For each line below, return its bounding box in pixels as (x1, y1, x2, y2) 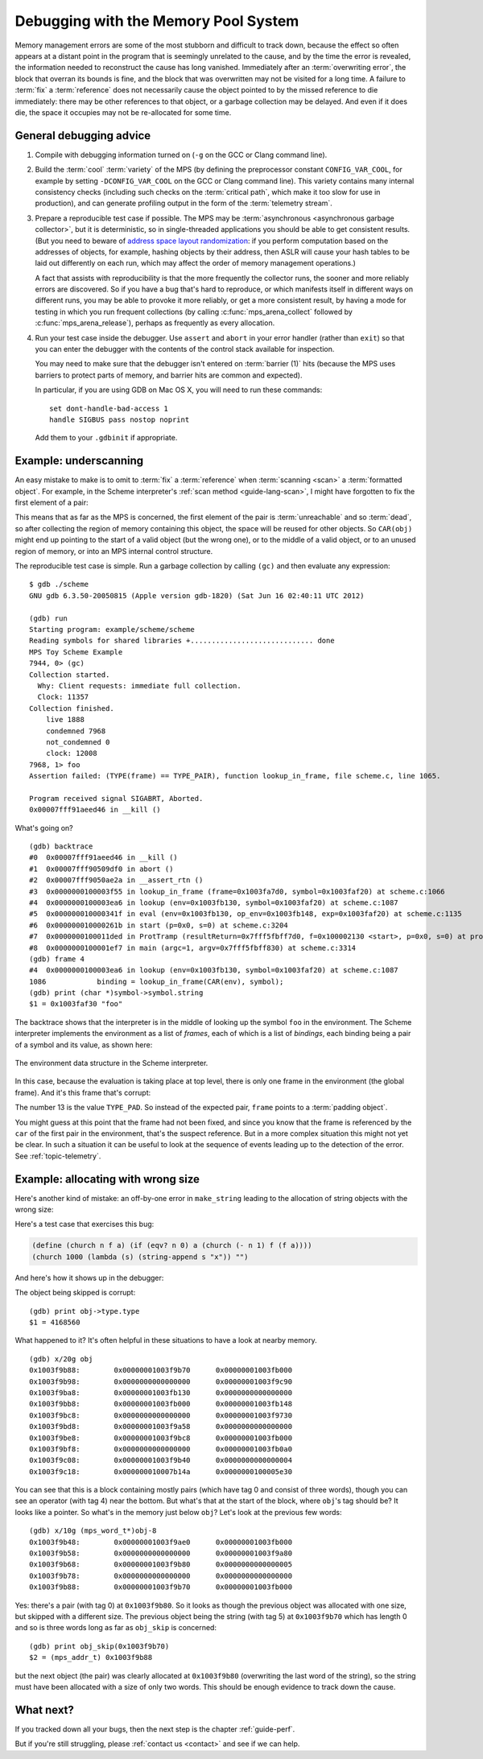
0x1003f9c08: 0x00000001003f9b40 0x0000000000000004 (29, 1456, 293, 1465)
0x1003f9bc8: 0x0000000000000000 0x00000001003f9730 (29, 1410, 293, 1420)
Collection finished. (29, 704, 114, 712)
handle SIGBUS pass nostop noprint (49, 415, 190, 424)
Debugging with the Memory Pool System (14, 12, 299, 30)
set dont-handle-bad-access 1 (49, 403, 169, 413)
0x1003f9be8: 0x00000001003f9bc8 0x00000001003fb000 (29, 1433, 293, 1443)
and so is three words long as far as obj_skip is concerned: (14, 1623, 217, 1633)
